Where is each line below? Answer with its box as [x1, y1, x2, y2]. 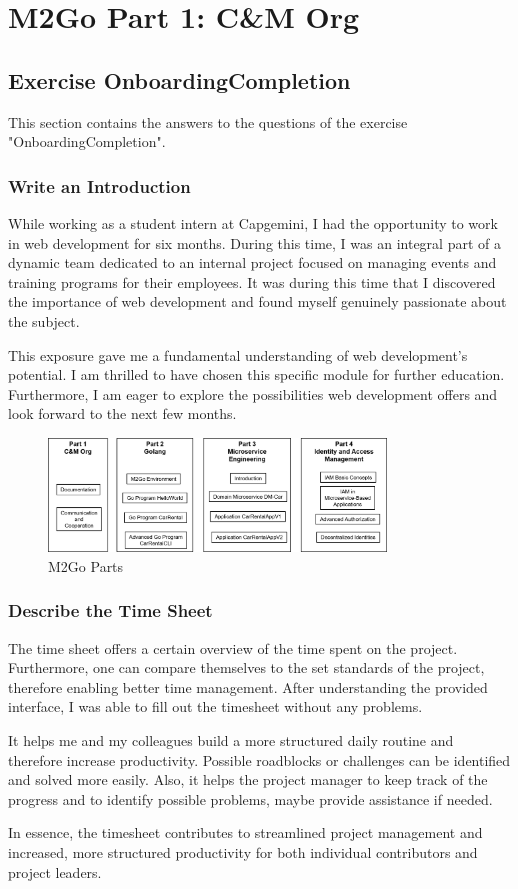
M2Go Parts [48, 555, 124, 576]
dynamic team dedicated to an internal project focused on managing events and [8, 252, 497, 273]
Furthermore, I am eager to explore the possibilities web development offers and [8, 383, 498, 404]
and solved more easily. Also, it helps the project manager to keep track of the [8, 769, 488, 790]
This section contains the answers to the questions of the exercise [8, 111, 408, 132]
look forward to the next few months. [8, 403, 237, 424]
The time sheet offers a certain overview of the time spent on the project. [8, 637, 458, 658]
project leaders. [8, 861, 102, 882]
